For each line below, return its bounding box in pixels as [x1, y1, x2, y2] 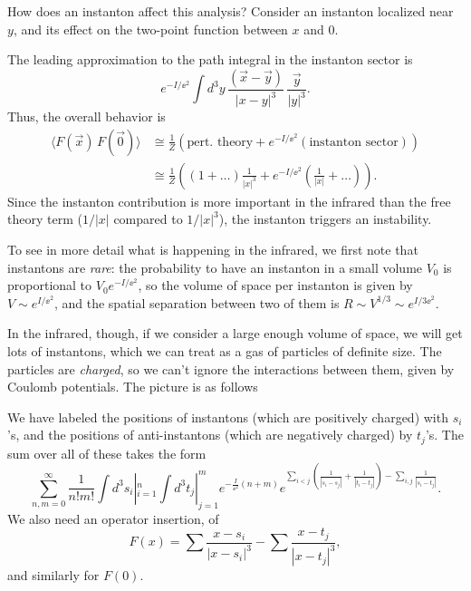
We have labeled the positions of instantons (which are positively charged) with [7, 407, 448, 426]
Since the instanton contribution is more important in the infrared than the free [7, 191, 451, 210]
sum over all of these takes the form [7, 443, 207, 462]
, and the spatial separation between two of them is [53, 293, 340, 312]
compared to [113, 209, 183, 228]
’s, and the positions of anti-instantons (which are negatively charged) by [7, 425, 413, 444]
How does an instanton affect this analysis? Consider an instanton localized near [7, 2, 454, 20]
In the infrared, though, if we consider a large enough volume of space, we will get [7, 324, 463, 343]
